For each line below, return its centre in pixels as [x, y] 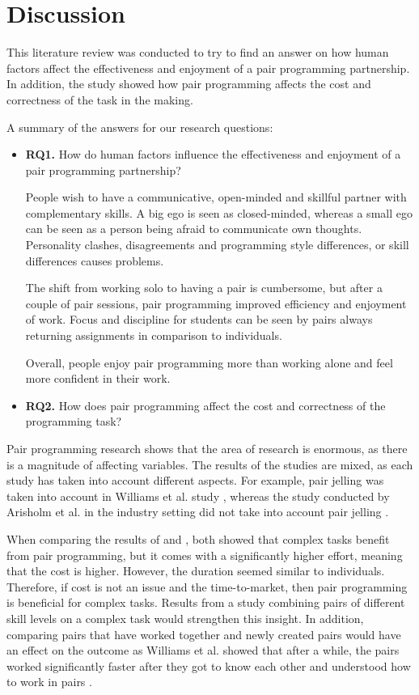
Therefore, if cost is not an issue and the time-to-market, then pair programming [207, 586]
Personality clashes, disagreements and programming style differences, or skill [217, 245]
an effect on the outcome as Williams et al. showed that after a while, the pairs [203, 650]
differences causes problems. [95, 260]
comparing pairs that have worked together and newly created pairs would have [204, 634]
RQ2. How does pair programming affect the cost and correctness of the [205, 405]
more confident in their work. [98, 378]
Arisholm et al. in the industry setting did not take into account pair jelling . [198, 512]
